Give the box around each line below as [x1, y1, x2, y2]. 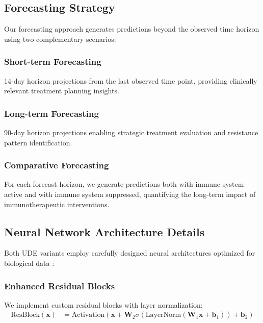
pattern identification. [4, 137, 72, 147]
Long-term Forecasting [4, 107, 99, 119]
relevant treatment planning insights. [4, 85, 119, 96]
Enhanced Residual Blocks [4, 279, 115, 292]
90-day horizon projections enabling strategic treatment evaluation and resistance [4, 127, 258, 138]
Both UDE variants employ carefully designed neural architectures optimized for [4, 247, 255, 258]
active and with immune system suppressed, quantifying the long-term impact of [4, 189, 256, 200]
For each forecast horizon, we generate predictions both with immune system [4, 179, 244, 189]
